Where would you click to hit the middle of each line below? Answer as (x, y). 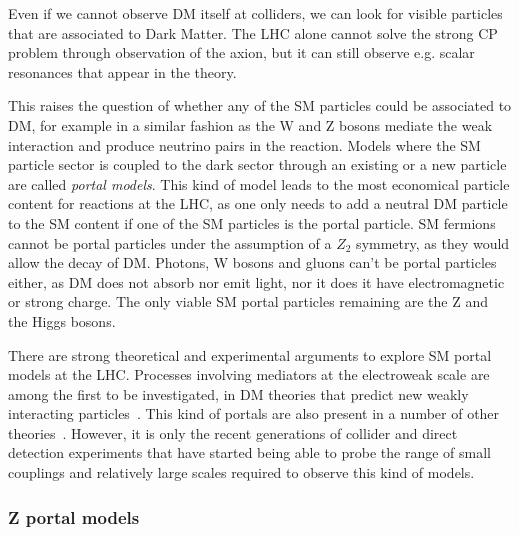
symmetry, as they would (433, 242)
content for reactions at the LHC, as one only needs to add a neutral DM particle (258, 203)
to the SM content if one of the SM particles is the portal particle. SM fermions (252, 222)
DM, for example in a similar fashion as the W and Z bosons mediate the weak (250, 124)
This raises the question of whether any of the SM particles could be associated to (260, 105)
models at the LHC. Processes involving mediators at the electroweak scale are (249, 374)
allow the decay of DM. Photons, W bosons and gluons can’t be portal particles (252, 262)
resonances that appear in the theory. (122, 71)
